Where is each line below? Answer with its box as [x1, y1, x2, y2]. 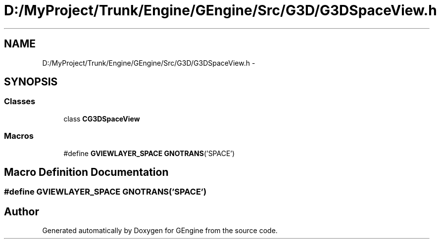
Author [4, 205, 39, 218]
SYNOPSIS [4, 76, 58, 88]
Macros [4, 131, 34, 141]
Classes [4, 96, 36, 107]
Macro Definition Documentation [4, 165, 169, 178]
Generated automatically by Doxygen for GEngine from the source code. [42, 226, 278, 235]
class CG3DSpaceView [63, 114, 140, 123]
